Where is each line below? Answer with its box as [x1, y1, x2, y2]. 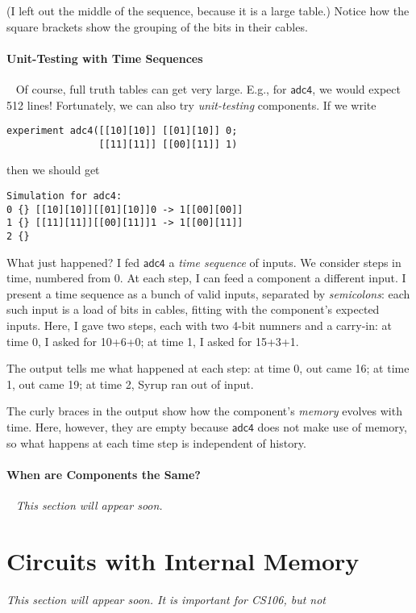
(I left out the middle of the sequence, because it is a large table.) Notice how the [6, 2, 410, 19]
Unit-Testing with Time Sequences [6, 49, 203, 66]
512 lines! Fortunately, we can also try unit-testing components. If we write [6, 96, 376, 113]
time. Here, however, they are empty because [6, 419, 229, 436]
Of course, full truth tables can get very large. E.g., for [15, 80, 287, 97]
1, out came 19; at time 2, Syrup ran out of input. [6, 375, 254, 392]
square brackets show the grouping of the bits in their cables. [6, 18, 308, 35]
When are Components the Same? [6, 465, 201, 482]
